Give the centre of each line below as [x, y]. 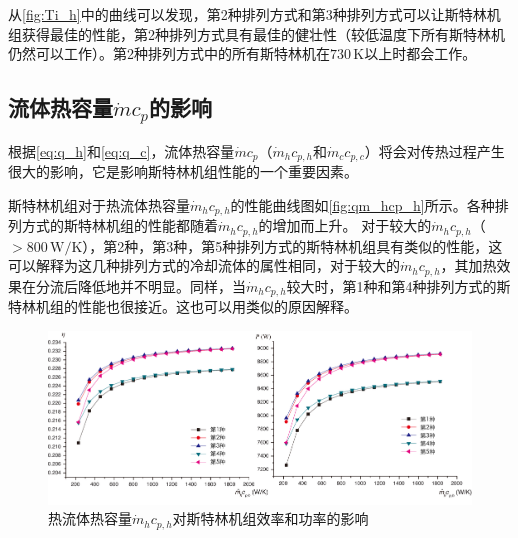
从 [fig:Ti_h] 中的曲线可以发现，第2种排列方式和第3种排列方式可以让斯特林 [247, 14]
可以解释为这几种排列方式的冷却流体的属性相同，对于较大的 [204, 265]
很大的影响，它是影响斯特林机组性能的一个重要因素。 [183, 171]
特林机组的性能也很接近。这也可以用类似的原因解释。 [183, 306]
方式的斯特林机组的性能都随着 [119, 225]
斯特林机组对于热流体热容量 [99, 204]
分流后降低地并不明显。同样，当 [140, 285]
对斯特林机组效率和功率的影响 [270, 518]
